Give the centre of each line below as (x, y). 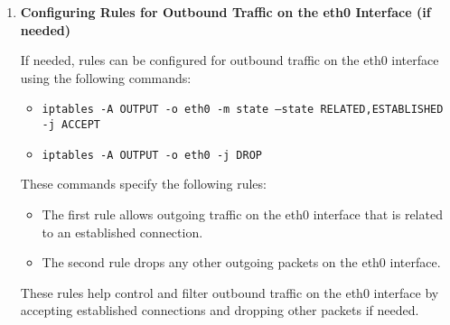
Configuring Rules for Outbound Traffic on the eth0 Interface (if (225, 12)
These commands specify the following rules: (143, 184)
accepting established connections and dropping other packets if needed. (220, 310)
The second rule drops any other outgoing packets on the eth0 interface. (241, 262)
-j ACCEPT (71, 125)
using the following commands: (106, 77)
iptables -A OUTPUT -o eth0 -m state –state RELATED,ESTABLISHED (243, 110)
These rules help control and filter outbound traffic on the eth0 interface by (230, 292)
